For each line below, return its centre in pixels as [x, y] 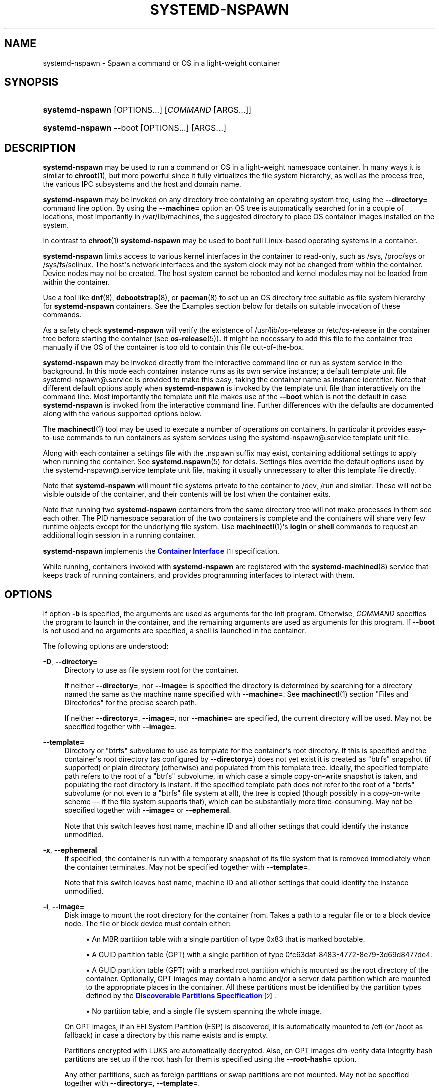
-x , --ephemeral [70, 850]
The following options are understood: [106, 646]
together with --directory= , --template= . [132, 1083]
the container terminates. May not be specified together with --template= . [187, 867]
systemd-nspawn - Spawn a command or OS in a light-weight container [161, 63]
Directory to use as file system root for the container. [151, 670]
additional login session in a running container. [120, 535]
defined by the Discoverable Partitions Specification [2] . [181, 996]
